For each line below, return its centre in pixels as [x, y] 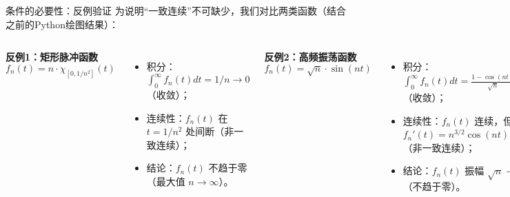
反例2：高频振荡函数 [310, 57]
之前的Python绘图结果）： [62, 24]
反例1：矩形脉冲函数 [52, 57]
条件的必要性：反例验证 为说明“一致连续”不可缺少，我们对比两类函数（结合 [176, 10]
